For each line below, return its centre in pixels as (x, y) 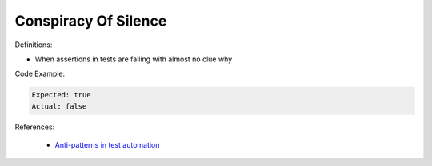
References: (35, 127)
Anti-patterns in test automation (107, 145)
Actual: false (59, 106)
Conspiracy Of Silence (91, 21)
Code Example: (40, 74)
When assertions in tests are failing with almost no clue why (134, 59)
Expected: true (61, 95)
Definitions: (34, 45)
